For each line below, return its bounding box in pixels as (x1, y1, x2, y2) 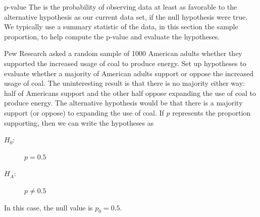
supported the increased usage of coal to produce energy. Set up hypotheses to (4, 58, 246, 68)
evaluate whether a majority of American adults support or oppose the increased (4, 68, 254, 78)
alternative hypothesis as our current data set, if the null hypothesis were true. (4, 11, 248, 22)
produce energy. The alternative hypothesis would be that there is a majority (4, 97, 243, 108)
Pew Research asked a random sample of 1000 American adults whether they (4, 48, 242, 59)
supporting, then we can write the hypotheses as (4, 117, 154, 128)
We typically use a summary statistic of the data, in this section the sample (4, 21, 238, 32)
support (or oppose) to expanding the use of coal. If (4, 107, 164, 118)
